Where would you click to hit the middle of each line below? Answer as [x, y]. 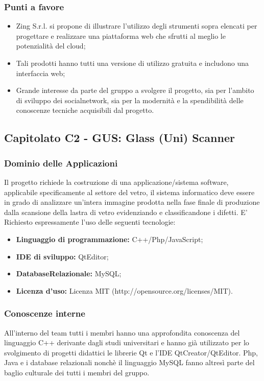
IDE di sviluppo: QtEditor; [62, 256]
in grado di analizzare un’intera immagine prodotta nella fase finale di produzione [132, 202]
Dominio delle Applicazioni [61, 163]
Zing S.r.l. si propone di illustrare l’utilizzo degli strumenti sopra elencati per [137, 26]
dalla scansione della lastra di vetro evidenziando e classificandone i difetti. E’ [126, 212]
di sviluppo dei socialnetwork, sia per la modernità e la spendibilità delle [130, 100]
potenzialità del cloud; [51, 46]
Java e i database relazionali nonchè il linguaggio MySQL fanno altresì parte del [129, 362]
